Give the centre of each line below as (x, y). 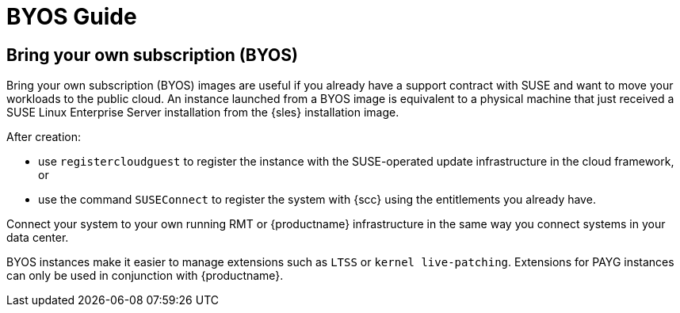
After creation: (44, 137)
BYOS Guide (72, 17)
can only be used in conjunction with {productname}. (145, 276)
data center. (38, 238)
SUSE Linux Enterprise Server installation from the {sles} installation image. (203, 113)
